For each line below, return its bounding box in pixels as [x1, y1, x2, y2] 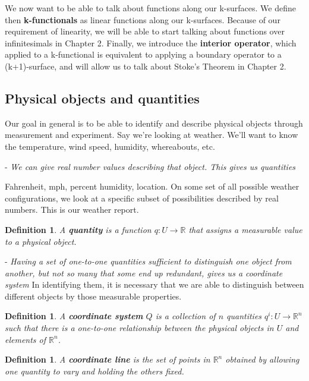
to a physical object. [5, 235, 77, 247]
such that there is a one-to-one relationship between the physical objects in [5, 322, 274, 334]
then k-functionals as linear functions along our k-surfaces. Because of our [5, 13, 280, 26]
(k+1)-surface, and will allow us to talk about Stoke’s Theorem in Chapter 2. [5, 59, 286, 72]
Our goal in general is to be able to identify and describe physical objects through [5, 116, 303, 129]
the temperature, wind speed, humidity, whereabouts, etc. [5, 140, 215, 152]
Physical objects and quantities [5, 89, 200, 107]
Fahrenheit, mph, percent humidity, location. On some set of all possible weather [5, 180, 299, 193]
